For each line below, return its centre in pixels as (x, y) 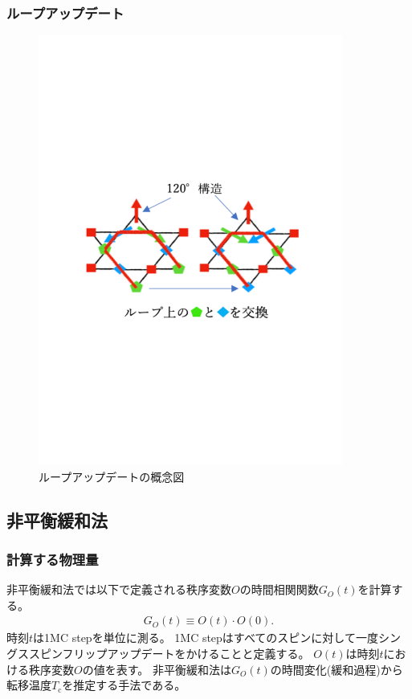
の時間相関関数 (279, 589)
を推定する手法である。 (124, 685)
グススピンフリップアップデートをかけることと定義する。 (158, 653)
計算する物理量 (53, 559)
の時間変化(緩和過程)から (337, 669)
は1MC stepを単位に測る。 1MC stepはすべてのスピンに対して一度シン (217, 638)
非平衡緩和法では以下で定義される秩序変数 (119, 589)
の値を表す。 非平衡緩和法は (157, 669)
